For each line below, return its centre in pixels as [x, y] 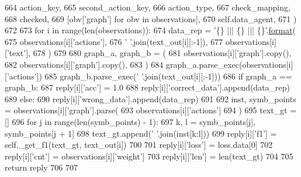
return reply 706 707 [41, 167]
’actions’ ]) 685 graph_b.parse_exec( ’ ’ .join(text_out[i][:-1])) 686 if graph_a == [149, 76]
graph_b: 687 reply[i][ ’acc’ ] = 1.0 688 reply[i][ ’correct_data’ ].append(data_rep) [148, 87]
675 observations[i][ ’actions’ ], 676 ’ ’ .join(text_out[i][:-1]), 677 [114, 41]
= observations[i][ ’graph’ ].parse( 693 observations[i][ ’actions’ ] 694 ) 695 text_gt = [151, 110]
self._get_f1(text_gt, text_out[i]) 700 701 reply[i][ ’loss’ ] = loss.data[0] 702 [139, 145]
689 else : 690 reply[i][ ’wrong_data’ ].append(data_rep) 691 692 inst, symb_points [150, 98]
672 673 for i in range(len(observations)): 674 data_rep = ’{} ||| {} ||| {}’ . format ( [150, 30]
